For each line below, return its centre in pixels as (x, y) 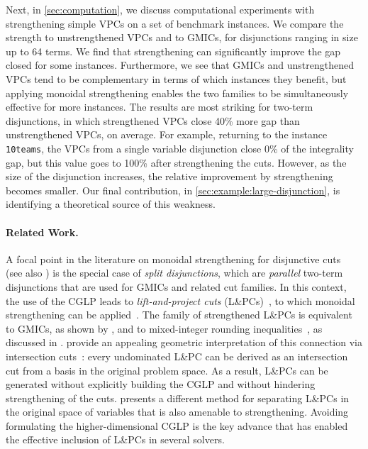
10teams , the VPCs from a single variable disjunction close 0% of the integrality (180, 148)
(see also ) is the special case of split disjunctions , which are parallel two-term (174, 273)
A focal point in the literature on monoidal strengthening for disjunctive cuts (173, 259)
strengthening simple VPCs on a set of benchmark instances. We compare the (175, 23)
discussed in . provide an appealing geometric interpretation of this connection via (184, 342)
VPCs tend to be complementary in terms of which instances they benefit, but (176, 78)
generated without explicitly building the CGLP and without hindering (161, 384)
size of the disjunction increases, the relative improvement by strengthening (169, 176)
